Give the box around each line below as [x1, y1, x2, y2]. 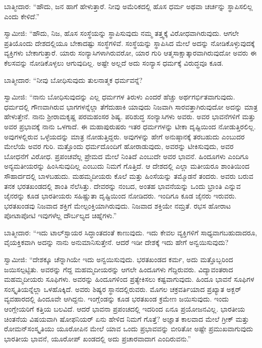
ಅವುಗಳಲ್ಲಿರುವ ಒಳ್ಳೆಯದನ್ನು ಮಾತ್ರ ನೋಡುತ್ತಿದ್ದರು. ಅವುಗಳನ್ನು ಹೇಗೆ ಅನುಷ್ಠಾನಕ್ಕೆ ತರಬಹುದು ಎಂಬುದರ [4, 131, 245, 141]
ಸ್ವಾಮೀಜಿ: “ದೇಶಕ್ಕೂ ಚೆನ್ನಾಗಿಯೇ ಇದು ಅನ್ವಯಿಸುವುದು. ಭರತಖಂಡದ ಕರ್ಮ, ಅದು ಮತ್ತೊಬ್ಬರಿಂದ [4, 254, 233, 265]
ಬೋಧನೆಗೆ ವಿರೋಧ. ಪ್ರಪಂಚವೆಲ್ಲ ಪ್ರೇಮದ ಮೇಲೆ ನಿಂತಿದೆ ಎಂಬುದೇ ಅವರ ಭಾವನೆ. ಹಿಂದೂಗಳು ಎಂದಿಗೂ [4, 151, 249, 161]
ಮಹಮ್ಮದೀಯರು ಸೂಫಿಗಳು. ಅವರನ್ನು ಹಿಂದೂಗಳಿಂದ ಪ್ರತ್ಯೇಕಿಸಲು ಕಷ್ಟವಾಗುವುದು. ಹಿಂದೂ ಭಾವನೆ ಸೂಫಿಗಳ [4, 274, 254, 284]
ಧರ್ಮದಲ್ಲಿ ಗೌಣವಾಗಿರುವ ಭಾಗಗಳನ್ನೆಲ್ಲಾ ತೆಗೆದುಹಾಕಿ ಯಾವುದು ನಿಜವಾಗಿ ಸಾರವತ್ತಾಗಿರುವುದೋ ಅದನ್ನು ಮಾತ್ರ [4, 101, 258, 112]
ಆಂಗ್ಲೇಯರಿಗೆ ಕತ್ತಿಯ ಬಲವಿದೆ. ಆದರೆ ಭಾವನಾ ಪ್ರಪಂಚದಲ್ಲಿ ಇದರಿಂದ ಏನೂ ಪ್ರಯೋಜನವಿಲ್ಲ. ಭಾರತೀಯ [4, 304, 245, 314]
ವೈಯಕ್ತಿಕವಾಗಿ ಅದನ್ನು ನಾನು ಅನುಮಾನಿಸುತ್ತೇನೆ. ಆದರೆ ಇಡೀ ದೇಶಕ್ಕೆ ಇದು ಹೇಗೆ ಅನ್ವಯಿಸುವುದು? [4, 237, 229, 247]
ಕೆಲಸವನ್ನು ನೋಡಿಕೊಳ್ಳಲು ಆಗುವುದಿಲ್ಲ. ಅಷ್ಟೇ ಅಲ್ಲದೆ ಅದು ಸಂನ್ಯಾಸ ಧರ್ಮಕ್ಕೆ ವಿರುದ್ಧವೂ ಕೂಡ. [4, 57, 224, 68]
